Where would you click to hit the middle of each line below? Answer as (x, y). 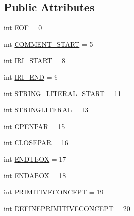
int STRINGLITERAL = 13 (46, 110)
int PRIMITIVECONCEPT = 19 (54, 192)
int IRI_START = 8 (35, 60)
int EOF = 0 (23, 28)
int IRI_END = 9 (31, 76)
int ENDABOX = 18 (35, 175)
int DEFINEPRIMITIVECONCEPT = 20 (67, 208)
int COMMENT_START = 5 (48, 44)
